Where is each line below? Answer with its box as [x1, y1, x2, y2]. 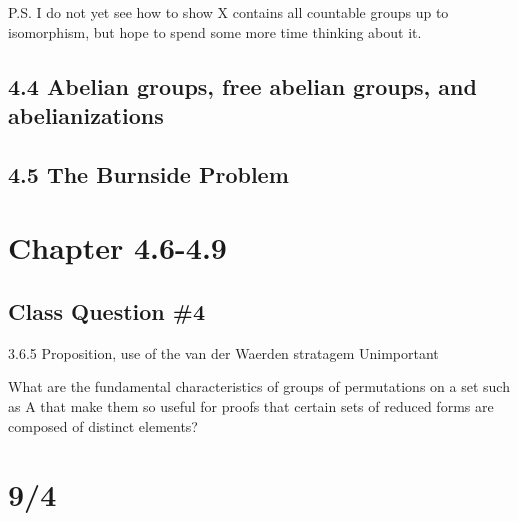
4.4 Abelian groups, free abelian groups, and [8, 70, 477, 101]
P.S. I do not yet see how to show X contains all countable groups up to [8, 2, 449, 22]
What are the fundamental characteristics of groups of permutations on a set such [8, 376, 510, 397]
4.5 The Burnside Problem [8, 158, 289, 189]
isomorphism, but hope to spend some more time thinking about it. [8, 21, 422, 42]
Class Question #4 [8, 295, 205, 326]
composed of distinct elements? [8, 415, 198, 436]
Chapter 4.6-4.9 [8, 227, 227, 268]
